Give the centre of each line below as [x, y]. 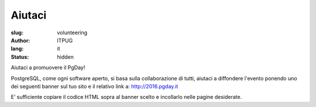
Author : [20, 40]
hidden [66, 57]
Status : [20, 57]
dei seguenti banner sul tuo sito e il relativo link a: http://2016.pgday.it [95, 86]
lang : [17, 49]
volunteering [72, 33]
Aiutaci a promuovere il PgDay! [48, 67]
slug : [17, 33]
